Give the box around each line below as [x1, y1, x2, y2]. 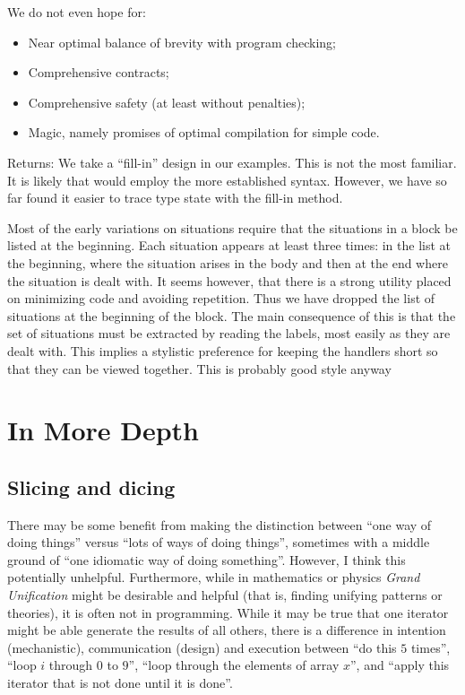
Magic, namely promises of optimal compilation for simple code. [28, 123, 380, 142]
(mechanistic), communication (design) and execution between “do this [7, 638, 397, 656]
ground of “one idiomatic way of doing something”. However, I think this [7, 550, 406, 569]
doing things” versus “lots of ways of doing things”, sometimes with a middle [7, 533, 430, 552]
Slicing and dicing [7, 473, 176, 500]
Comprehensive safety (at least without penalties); [28, 92, 306, 111]
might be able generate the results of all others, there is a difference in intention [7, 621, 446, 639]
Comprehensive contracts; [28, 63, 169, 82]
